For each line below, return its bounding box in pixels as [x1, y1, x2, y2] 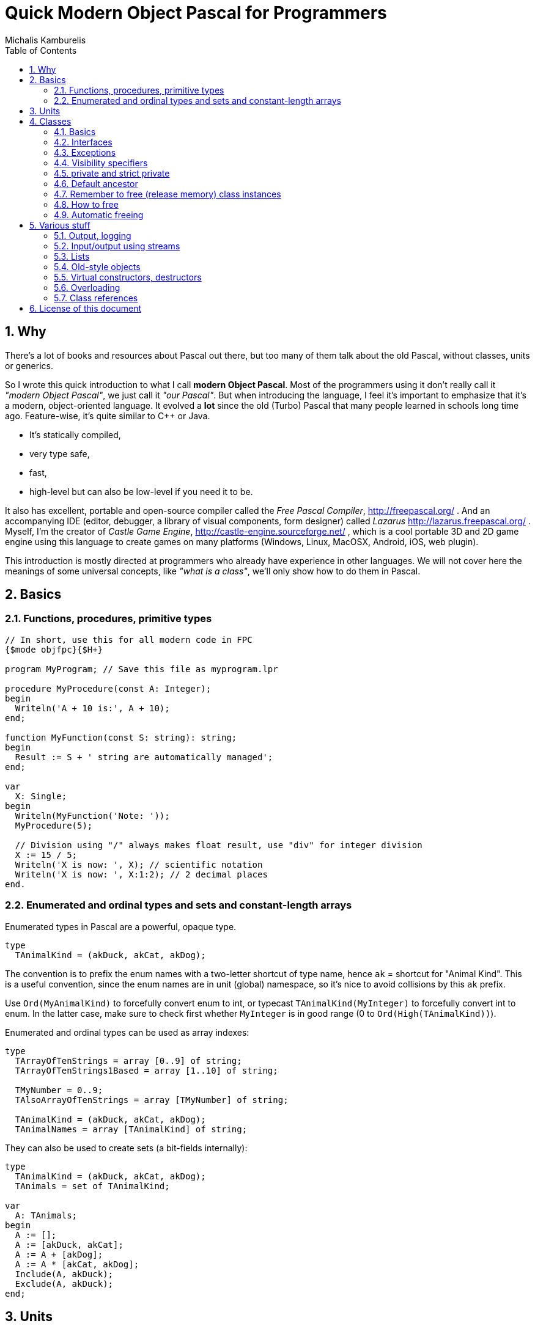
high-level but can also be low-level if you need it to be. [29, 486, 253, 497]
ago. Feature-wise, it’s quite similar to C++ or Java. [5, 410, 210, 421]
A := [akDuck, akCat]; [15, 1239, 124, 1250]
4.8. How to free [54, 199, 119, 210]
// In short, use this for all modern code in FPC [5, 634, 253, 645]
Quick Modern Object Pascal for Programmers [5, 2, 387, 23]
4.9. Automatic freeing [54, 209, 144, 220]
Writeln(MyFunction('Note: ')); [15, 810, 170, 821]
